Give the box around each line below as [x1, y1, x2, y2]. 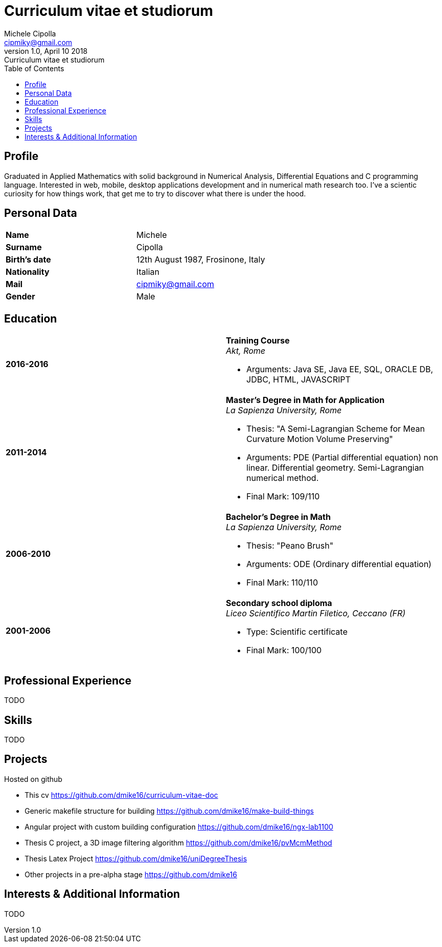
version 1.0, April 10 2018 [4, 46, 88, 55]
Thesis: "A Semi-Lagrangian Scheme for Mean [246, 424, 425, 434]
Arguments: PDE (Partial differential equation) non [246, 452, 438, 463]
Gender [6, 291, 35, 302]
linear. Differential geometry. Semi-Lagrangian [246, 462, 424, 473]
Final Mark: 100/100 [246, 645, 322, 656]
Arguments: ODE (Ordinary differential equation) [246, 559, 432, 570]
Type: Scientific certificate [246, 627, 348, 637]
